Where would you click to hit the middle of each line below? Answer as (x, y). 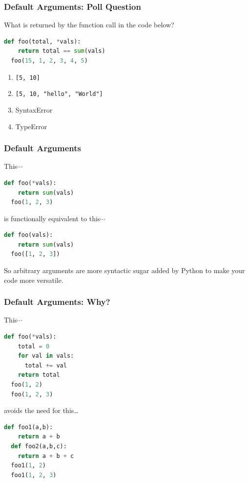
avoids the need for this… (41, 410)
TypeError (31, 126)
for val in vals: (46, 356)
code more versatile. (34, 280)
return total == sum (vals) (62, 51)
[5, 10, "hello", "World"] (59, 94)
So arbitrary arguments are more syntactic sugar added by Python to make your (124, 270)
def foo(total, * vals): (42, 41)
